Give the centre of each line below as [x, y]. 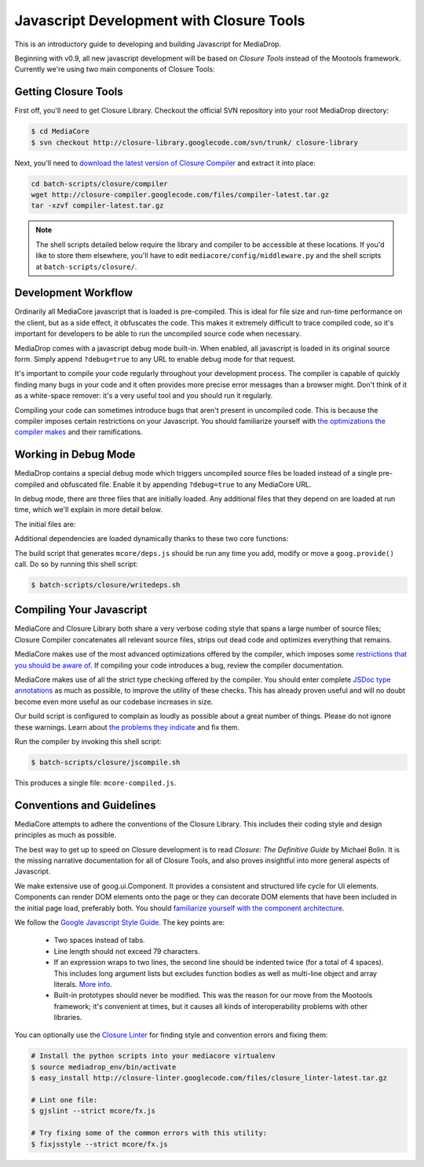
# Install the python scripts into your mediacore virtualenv [153, 1056]
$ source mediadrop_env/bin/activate [104, 1067]
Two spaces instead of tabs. [99, 941]
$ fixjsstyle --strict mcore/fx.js [99, 1144]
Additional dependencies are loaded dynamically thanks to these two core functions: [152, 539]
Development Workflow [74, 293]
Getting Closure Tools [69, 92]
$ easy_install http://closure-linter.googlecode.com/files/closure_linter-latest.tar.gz [209, 1078]
